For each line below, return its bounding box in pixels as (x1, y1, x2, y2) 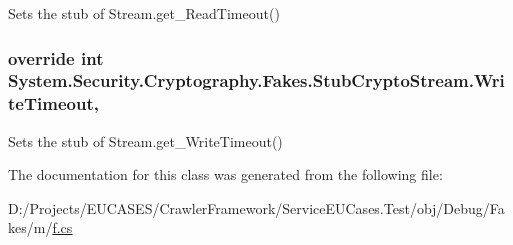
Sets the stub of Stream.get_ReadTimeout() (8, 3, 280, 23)
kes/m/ (8, 217, 53, 238)
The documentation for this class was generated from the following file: (8, 164, 443, 185)
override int (8, 45, 104, 70)
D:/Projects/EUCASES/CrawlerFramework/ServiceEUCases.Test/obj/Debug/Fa (8, 197, 505, 218)
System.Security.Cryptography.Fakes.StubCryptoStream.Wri (8, 68, 505, 93)
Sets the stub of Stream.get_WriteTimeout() (8, 130, 283, 151)
